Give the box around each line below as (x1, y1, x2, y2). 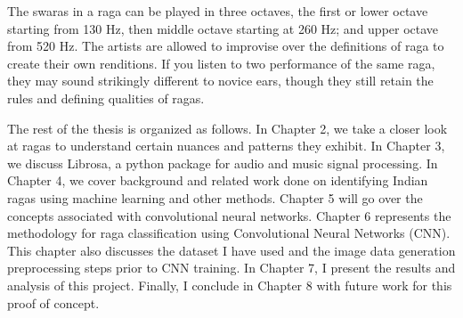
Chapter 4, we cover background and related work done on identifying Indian (7, 171, 428, 190)
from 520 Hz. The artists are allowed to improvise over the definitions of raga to (7, 37, 444, 55)
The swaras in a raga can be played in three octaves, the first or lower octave (7, 2, 428, 20)
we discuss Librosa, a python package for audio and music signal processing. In (7, 153, 438, 172)
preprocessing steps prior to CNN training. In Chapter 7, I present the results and (7, 258, 456, 277)
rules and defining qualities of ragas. (7, 88, 205, 107)
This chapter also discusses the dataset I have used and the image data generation (7, 241, 456, 259)
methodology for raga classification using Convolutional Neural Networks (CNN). (7, 224, 451, 242)
